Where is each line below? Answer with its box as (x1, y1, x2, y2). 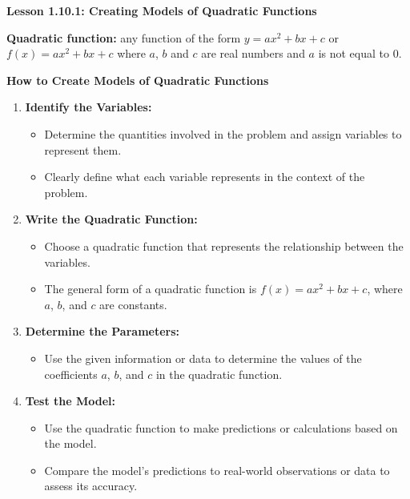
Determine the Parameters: (25, 323, 180, 340)
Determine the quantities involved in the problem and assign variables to (44, 125, 402, 142)
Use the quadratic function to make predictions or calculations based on (44, 419, 398, 436)
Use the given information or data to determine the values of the (44, 349, 362, 366)
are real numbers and (201, 45, 305, 62)
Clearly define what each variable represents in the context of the (44, 168, 365, 185)
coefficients (44, 365, 98, 382)
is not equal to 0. (318, 45, 402, 62)
